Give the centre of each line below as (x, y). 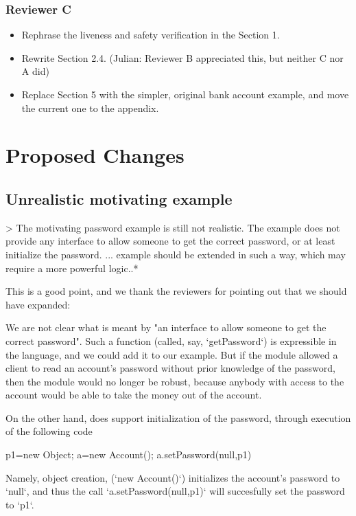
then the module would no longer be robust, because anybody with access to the (175, 381)
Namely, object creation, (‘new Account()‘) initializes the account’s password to (173, 477)
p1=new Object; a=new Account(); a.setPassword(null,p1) (129, 455)
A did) (35, 71)
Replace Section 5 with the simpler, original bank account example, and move (185, 94)
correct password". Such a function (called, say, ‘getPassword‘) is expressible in (171, 340)
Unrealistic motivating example (119, 198)
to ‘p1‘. (20, 504)
